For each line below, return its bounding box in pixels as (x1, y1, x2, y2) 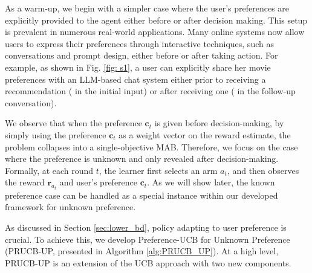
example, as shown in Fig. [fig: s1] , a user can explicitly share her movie (5, 60, 271, 73)
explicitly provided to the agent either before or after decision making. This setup (5, 13, 308, 26)
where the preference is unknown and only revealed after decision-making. (5, 152, 279, 165)
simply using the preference (5, 128, 106, 141)
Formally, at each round (5, 164, 94, 176)
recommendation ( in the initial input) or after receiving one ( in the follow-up (5, 85, 296, 97)
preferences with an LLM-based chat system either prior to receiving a (5, 72, 266, 85)
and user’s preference (59, 176, 138, 188)
